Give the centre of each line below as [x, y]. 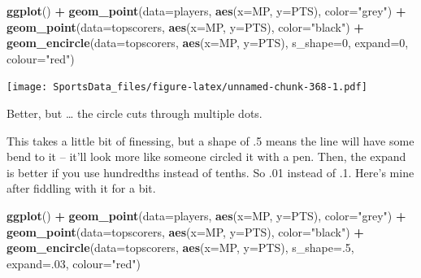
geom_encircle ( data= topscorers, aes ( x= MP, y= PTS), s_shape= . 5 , [180, 248]
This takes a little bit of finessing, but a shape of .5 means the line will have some [210, 140]
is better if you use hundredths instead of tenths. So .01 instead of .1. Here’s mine [210, 172]
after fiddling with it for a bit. [81, 188]
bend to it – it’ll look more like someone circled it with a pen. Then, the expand [206, 156]
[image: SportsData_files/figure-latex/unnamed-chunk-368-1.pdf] [187, 87]
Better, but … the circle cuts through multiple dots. [135, 113]
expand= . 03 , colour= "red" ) [74, 263]
